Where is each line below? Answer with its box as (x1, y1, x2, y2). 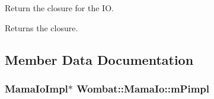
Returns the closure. (5, 21, 78, 34)
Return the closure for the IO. (5, 2, 114, 14)
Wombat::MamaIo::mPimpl (76, 81, 209, 95)
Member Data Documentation (5, 50, 194, 68)
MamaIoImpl (5, 81, 68, 95)
